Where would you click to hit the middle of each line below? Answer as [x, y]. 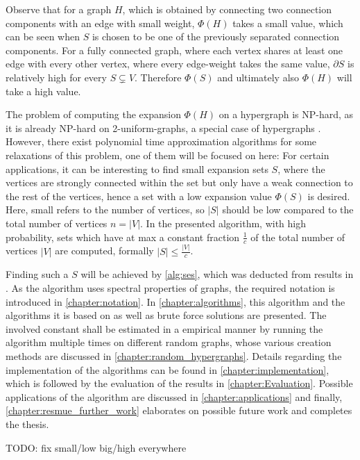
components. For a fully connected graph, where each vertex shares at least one [174, 50]
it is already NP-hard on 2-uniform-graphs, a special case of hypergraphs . [163, 128]
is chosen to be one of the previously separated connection [216, 36]
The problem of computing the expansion [93, 114]
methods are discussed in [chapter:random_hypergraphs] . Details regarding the [174, 356]
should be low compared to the [288, 210]
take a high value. [43, 91]
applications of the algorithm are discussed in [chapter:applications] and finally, [174, 396]
